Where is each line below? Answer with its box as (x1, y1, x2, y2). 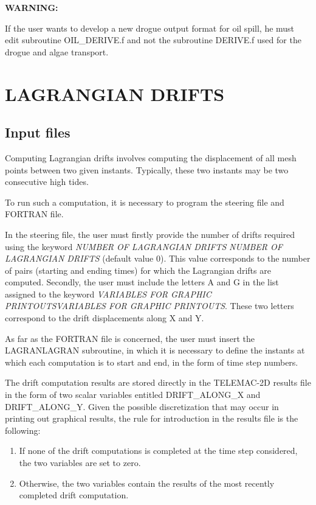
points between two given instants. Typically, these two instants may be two (5, 163, 289, 176)
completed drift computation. (19, 489, 129, 501)
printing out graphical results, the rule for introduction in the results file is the (5, 412, 298, 425)
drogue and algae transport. (5, 45, 109, 58)
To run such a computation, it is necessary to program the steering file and (5, 195, 284, 208)
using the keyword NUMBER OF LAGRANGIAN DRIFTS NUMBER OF (5, 240, 283, 252)
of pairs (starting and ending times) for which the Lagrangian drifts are (5, 263, 271, 276)
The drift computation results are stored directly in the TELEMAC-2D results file (5, 376, 311, 389)
